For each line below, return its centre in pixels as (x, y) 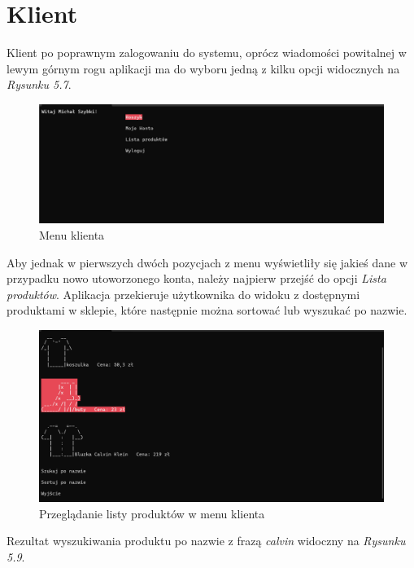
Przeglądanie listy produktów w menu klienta (152, 513)
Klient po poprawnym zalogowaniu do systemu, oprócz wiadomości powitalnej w (207, 53)
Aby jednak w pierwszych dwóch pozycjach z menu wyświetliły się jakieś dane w (207, 262)
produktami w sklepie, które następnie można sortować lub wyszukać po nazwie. (207, 310)
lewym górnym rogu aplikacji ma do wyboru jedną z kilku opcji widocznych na (203, 68)
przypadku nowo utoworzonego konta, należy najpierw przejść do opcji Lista (196, 278)
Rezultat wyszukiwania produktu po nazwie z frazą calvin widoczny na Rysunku (206, 541)
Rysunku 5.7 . (39, 84)
